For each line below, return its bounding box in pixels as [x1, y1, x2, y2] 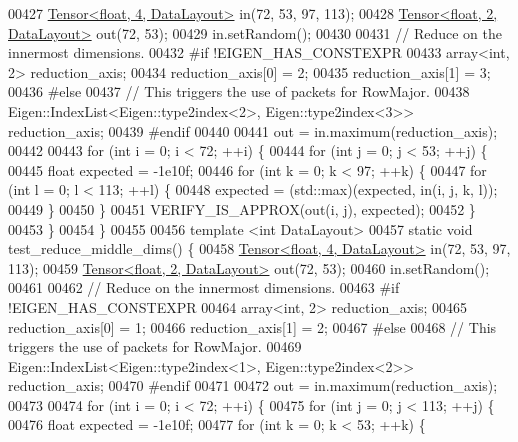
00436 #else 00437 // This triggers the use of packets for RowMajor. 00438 [8, 81, 470, 102]
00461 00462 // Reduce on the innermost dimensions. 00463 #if [8, 277, 400, 298]
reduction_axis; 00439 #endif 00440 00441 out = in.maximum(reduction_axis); [8, 120, 498, 141]
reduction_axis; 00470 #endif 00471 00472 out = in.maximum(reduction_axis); [8, 375, 498, 396]
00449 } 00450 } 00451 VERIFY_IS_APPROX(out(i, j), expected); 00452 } [8, 198, 476, 219]
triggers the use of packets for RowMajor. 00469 [8, 336, 302, 357]
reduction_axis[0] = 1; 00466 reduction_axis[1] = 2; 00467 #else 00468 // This [8, 316, 497, 337]
